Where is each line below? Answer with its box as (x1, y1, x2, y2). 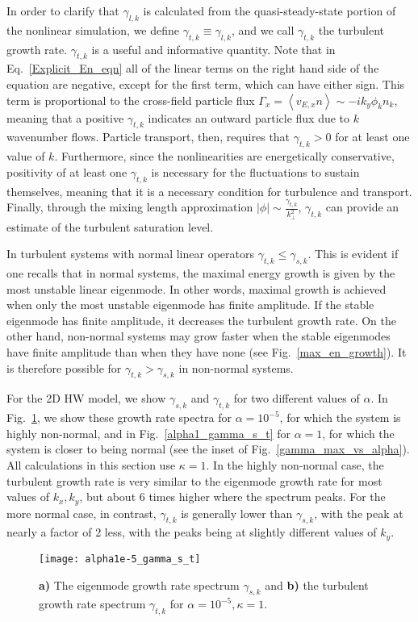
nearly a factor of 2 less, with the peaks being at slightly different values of (6, 524, 377, 541)
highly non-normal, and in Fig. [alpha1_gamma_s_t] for (6, 424, 291, 441)
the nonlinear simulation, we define (6, 21, 180, 38)
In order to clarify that (6, 2, 119, 19)
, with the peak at (314, 504, 403, 521)
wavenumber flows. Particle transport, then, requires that (6, 128, 291, 145)
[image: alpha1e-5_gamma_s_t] (39, 553, 201, 565)
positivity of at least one (6, 163, 127, 180)
